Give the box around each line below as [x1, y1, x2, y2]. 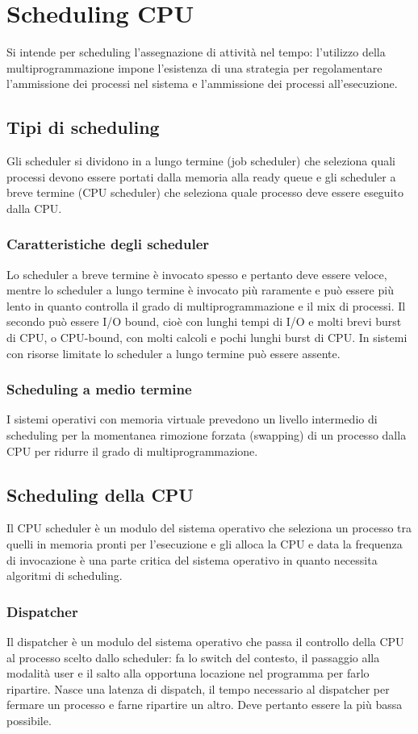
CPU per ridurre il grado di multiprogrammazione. [6, 442, 258, 459]
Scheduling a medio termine [6, 379, 192, 399]
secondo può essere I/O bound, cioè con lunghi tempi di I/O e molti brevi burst [6, 313, 402, 330]
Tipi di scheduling [6, 115, 160, 140]
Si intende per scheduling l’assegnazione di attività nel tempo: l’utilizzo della [6, 44, 386, 60]
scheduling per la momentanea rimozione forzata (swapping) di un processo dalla [6, 427, 407, 444]
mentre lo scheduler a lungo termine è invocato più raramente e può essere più [6, 282, 394, 298]
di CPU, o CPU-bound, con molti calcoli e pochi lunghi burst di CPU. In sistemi [6, 329, 408, 346]
